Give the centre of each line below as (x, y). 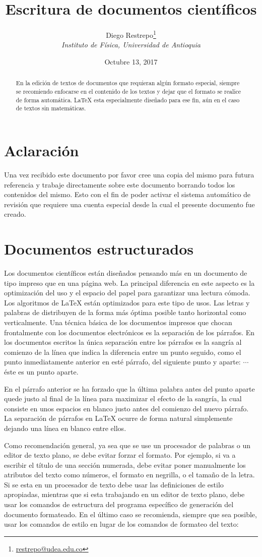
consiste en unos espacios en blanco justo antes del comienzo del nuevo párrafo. (126, 408)
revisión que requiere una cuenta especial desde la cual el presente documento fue (129, 204)
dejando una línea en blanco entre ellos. (65, 428)
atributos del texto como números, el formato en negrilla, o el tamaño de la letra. (129, 475)
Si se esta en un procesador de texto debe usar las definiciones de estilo (114, 484)
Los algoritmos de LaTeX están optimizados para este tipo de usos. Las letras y (127, 302)
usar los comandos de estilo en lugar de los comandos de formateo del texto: (121, 524)
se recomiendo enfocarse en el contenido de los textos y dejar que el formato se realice (128, 91)
